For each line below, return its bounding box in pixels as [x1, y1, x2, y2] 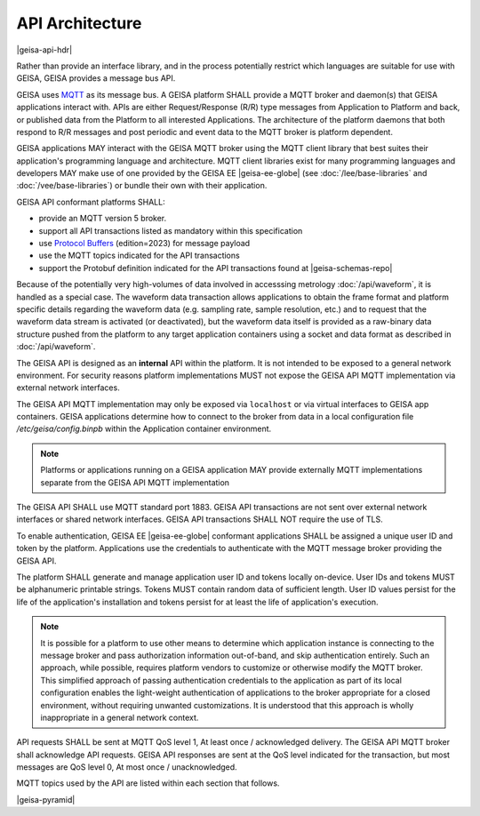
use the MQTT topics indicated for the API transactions [38, 250, 240, 261]
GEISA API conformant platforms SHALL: [16, 196, 165, 207]
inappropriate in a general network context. [40, 712, 199, 723]
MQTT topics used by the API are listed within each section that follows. [16, 778, 280, 788]
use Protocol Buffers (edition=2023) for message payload [38, 238, 251, 249]
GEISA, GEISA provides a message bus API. [16, 73, 176, 84]
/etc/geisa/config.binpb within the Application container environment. [16, 423, 272, 435]
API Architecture [16, 13, 142, 33]
